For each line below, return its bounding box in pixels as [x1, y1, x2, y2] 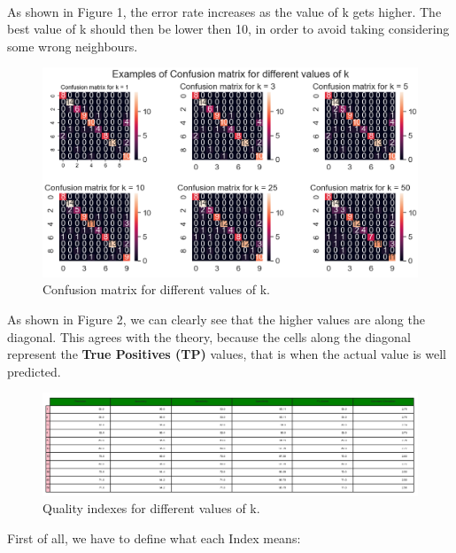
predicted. [7, 362, 61, 380]
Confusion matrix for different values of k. [43, 280, 270, 299]
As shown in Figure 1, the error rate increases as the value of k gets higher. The [7, 2, 442, 20]
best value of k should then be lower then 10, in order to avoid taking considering [7, 19, 450, 38]
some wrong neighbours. [7, 36, 138, 55]
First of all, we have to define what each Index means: [7, 528, 301, 547]
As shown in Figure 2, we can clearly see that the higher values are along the [7, 309, 425, 328]
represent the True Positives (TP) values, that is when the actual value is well [7, 345, 446, 363]
